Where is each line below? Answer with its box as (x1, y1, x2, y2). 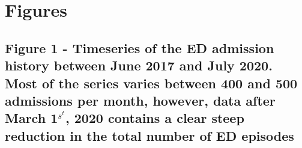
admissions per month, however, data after (5, 91, 276, 109)
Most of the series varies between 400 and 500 (5, 73, 298, 92)
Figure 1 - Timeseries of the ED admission (5, 38, 274, 57)
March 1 (5, 109, 58, 127)
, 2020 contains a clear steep (65, 109, 244, 127)
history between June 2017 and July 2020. (5, 56, 273, 75)
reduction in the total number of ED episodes (5, 126, 294, 144)
